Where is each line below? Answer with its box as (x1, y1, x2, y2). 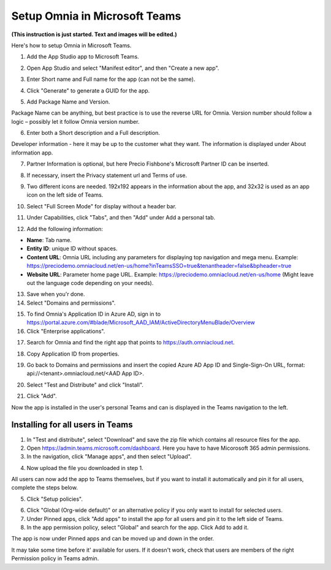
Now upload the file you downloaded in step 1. (26, 464, 143, 471)
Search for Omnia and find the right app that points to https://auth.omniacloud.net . (26, 339, 235, 346)
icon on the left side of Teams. (26, 191, 104, 199)
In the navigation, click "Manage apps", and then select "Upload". (26, 453, 192, 460)
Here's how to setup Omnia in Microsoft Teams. (11, 42, 132, 49)
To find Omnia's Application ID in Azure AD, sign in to (26, 310, 161, 318)
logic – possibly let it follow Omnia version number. (11, 118, 140, 125)
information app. (11, 149, 53, 156)
